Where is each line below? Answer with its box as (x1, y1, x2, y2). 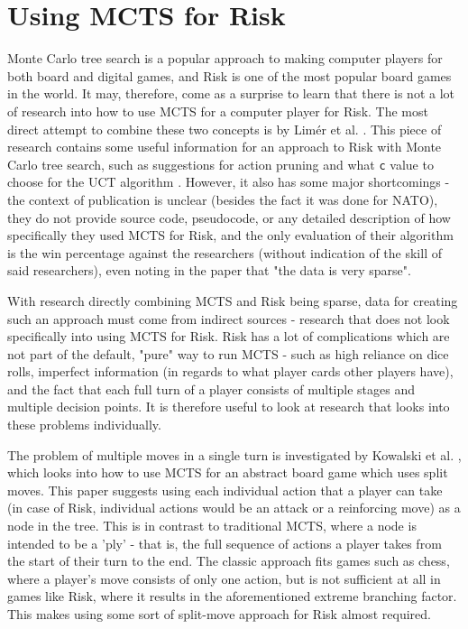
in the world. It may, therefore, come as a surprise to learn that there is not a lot (7, 84, 454, 103)
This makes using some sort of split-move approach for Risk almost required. (7, 605, 431, 623)
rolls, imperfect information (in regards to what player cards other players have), (7, 362, 454, 381)
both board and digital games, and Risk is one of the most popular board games (7, 66, 452, 85)
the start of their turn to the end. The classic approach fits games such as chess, (7, 551, 450, 570)
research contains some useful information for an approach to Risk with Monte (7, 137, 442, 156)
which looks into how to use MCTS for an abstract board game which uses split (7, 463, 448, 482)
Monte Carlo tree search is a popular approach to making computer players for (7, 49, 443, 68)
